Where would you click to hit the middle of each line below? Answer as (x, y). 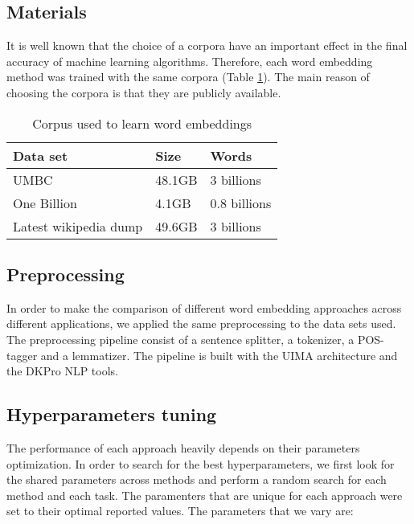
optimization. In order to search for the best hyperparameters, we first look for (201, 463)
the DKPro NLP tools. (62, 371)
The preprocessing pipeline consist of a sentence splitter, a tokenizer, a (180, 339)
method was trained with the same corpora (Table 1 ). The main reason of (188, 77)
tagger (22, 355)
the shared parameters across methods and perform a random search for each (197, 479)
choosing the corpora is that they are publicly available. (144, 92)
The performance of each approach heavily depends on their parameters (183, 447)
